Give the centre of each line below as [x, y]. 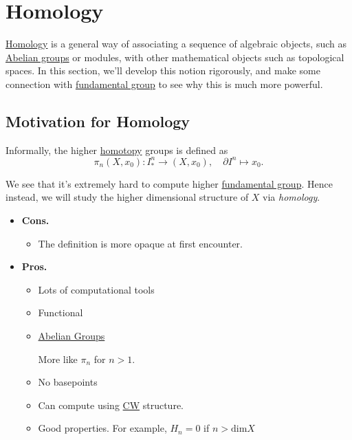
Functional [60, 312]
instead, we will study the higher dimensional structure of [127, 197]
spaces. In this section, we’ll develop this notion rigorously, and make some [163, 70]
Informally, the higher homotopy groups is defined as [117, 150]
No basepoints [68, 382]
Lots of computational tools [96, 289]
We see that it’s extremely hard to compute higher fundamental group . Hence [169, 183]
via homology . [291, 197]
